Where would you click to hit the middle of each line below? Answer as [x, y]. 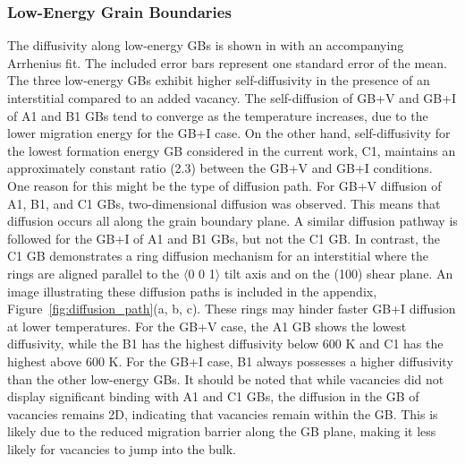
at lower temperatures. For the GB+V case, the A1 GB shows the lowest [207, 326]
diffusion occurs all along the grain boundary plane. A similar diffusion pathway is [232, 221]
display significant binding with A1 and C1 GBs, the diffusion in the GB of [213, 396]
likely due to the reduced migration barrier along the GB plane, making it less [222, 431]
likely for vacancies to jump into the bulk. [122, 448]
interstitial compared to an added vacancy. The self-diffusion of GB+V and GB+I [232, 98]
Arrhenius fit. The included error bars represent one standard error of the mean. [227, 62]
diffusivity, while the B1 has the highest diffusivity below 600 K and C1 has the [225, 344]
